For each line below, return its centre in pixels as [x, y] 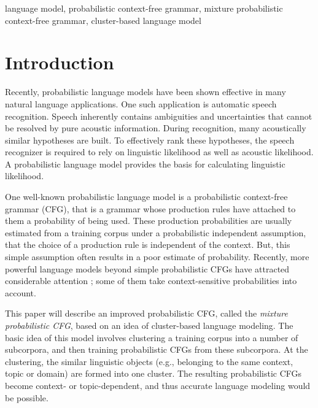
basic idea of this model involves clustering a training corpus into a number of [152, 337]
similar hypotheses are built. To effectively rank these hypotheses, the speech [150, 140]
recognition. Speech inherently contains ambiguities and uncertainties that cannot [159, 116]
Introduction [60, 62]
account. [21, 292]
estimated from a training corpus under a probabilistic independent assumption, [156, 232]
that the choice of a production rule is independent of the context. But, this [148, 244]
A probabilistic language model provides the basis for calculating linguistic [145, 164]
